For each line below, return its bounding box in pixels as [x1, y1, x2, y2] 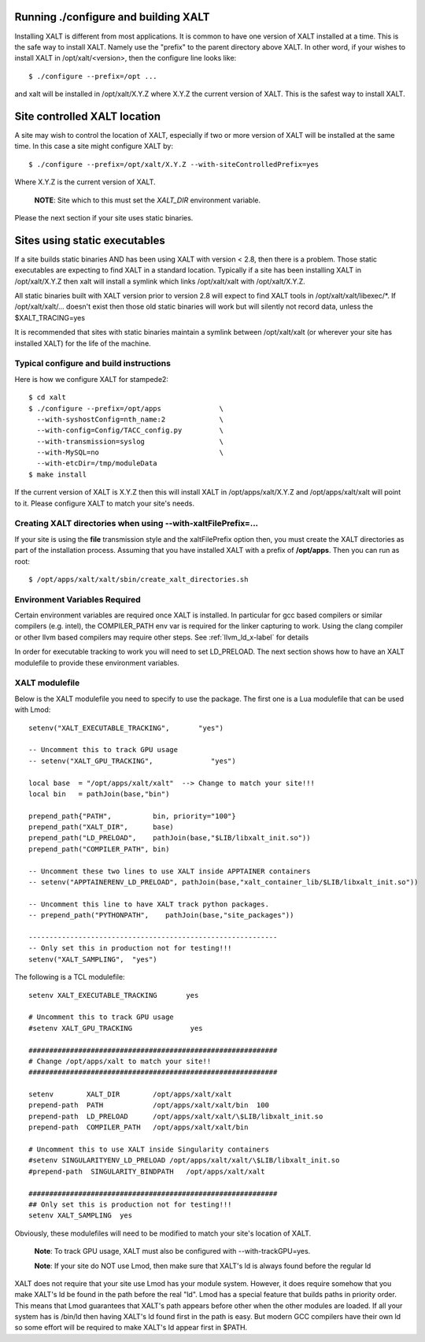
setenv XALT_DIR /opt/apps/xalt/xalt [28, 1090, 232, 1099]
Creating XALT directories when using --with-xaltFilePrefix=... [14, 518, 259, 529]
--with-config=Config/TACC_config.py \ [36, 426, 224, 435]
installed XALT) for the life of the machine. [14, 339, 151, 348]
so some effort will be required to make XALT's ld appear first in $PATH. [14, 1323, 248, 1333]
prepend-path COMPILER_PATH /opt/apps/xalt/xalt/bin [28, 1123, 249, 1132]
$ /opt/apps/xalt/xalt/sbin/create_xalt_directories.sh [28, 575, 249, 584]
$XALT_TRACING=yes [14, 313, 86, 322]
